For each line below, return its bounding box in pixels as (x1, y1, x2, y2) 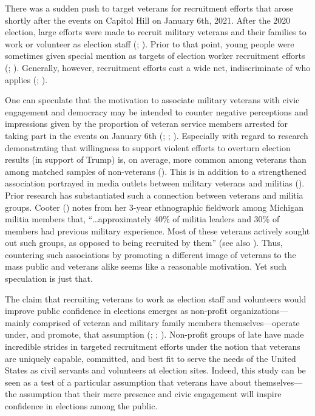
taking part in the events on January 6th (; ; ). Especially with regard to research (5, 129, 308, 142)
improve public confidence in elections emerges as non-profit (5, 304, 228, 317)
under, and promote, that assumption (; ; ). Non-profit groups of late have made (5, 328, 304, 341)
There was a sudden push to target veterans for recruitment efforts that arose (5, 2, 294, 14)
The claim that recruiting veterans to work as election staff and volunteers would (5, 292, 307, 305)
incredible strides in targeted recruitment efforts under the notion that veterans (5, 340, 300, 353)
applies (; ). (5, 73, 48, 86)
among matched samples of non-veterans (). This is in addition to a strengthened (5, 165, 307, 177)
